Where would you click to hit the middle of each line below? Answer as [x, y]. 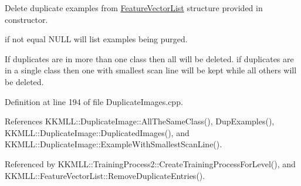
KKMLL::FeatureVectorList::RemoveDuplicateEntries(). [105, 175]
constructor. [26, 19]
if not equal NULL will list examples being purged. [96, 39]
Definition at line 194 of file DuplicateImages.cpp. [94, 101]
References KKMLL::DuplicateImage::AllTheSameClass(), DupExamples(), [140, 121]
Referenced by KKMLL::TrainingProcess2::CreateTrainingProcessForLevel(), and [150, 163]
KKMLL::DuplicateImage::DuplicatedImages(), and [97, 132]
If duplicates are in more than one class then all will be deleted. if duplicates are [149, 58]
